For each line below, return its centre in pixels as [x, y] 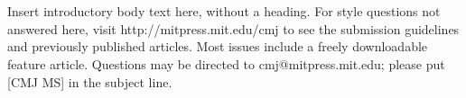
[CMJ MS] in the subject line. [90, 81]
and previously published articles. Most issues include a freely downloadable [218, 46]
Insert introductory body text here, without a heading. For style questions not [224, 11]
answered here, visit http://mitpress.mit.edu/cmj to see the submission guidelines [233, 28]
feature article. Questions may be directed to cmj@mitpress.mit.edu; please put [226, 63]
